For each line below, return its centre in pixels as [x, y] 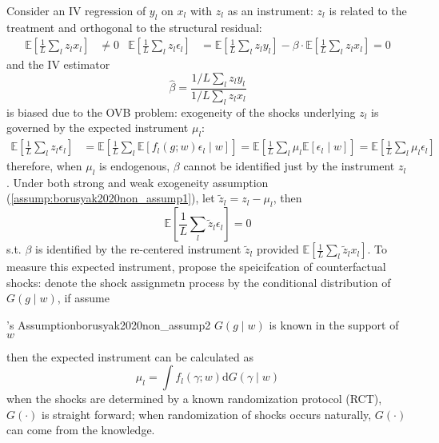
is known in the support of [334, 325]
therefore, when [44, 166]
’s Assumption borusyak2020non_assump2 [109, 325]
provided [277, 249]
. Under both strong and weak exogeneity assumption [138, 182]
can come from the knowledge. [81, 430]
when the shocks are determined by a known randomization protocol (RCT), [194, 399]
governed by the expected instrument [98, 128]
